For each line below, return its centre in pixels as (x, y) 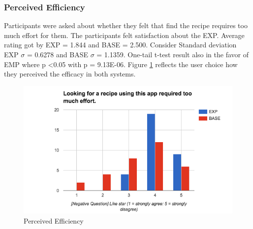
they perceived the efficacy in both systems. (70, 74)
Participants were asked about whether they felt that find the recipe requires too (126, 25)
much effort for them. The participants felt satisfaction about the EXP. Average (124, 35)
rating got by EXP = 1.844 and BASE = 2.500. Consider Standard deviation (120, 45)
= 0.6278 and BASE (57, 54)
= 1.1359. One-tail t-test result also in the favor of (173, 54)
